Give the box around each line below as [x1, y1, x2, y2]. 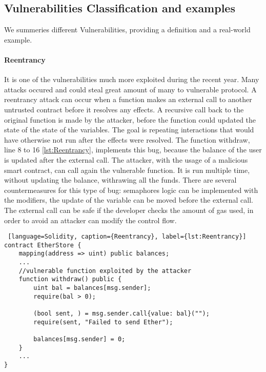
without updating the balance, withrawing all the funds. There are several [4, 174, 237, 185]
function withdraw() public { [18, 276, 122, 283]
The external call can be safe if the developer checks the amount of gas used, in [4, 204, 254, 215]
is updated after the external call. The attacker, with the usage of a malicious [4, 154, 248, 165]
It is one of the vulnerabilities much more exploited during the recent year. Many [4, 74, 259, 85]
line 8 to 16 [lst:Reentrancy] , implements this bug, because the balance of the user [4, 144, 262, 155]
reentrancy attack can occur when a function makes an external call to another [4, 94, 252, 105]
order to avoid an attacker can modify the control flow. [4, 214, 177, 225]
